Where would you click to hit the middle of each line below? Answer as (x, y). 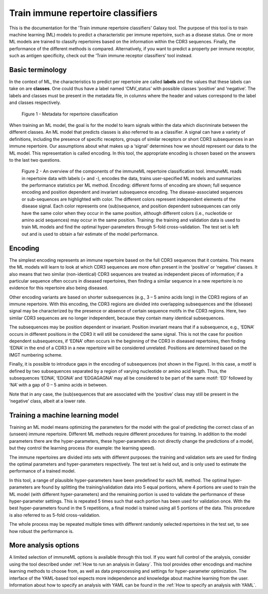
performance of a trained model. (42, 471)
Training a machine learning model (64, 415)
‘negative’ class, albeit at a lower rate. (48, 401)
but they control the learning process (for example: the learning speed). (82, 448)
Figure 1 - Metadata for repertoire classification (70, 114)
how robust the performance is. (41, 531)
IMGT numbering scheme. (36, 355)
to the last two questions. (35, 160)
